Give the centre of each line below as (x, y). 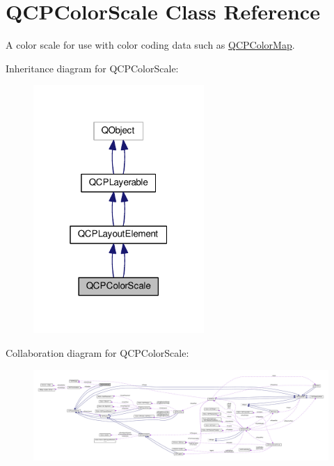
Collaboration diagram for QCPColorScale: (97, 353)
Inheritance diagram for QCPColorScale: (92, 68)
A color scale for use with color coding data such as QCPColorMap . (150, 45)
